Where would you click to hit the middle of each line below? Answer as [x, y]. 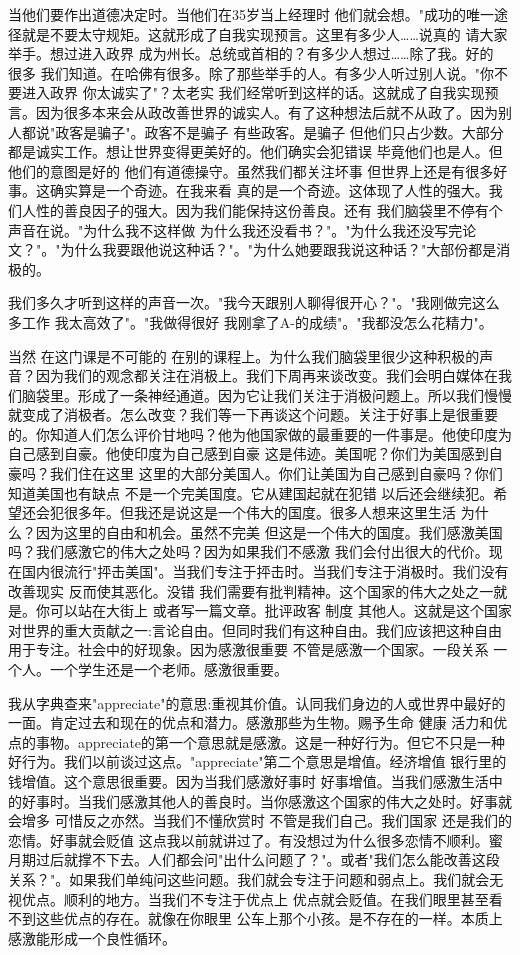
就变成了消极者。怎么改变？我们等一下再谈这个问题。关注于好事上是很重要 [253, 414]
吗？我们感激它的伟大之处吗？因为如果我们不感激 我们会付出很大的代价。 [248, 551]
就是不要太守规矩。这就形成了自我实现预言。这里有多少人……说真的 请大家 [264, 33]
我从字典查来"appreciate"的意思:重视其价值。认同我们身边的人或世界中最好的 [257, 702]
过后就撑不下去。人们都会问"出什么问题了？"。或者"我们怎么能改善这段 [267, 859]
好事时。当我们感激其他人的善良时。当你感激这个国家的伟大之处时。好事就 [266, 800]
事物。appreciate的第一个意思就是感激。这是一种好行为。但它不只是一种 [270, 741]
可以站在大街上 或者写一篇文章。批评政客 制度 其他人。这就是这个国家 [280, 610]
